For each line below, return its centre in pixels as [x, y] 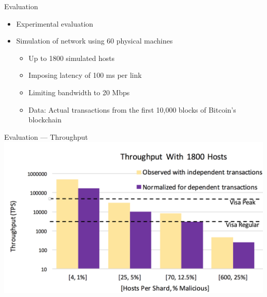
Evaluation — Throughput [46, 136]
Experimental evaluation [55, 23]
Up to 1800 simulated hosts [72, 58]
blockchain [45, 120]
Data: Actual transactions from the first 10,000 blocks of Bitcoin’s [132, 109]
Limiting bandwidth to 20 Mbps [79, 92]
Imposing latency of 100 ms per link [85, 75]
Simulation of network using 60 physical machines [94, 41]
